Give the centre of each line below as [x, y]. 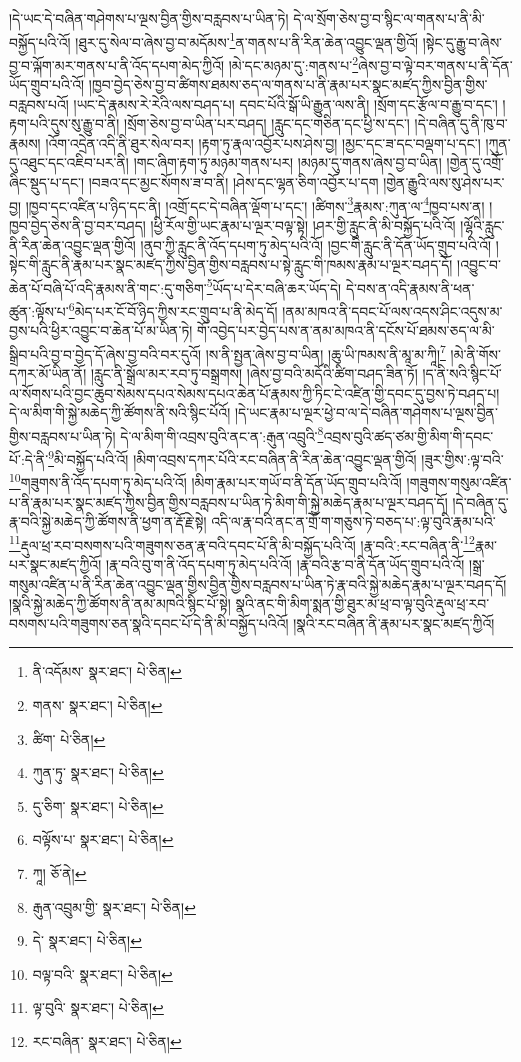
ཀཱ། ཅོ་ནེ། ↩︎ [59, 872]
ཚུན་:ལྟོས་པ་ [39, 310]
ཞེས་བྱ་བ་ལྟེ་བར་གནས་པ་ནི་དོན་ [435, 64]
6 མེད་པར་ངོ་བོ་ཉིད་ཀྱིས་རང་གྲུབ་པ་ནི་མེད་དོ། [173, 309]
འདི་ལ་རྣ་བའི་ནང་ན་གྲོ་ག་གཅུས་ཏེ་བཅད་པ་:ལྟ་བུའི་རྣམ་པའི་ [353, 521]
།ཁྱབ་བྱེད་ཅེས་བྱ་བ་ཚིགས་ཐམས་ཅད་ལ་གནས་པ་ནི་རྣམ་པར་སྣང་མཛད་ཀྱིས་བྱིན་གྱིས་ [288, 84]
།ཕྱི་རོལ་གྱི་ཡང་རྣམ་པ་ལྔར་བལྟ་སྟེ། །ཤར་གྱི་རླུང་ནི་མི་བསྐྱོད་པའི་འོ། [303, 224]
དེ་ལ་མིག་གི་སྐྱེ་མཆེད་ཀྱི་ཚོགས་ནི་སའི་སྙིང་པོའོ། [120, 412]
